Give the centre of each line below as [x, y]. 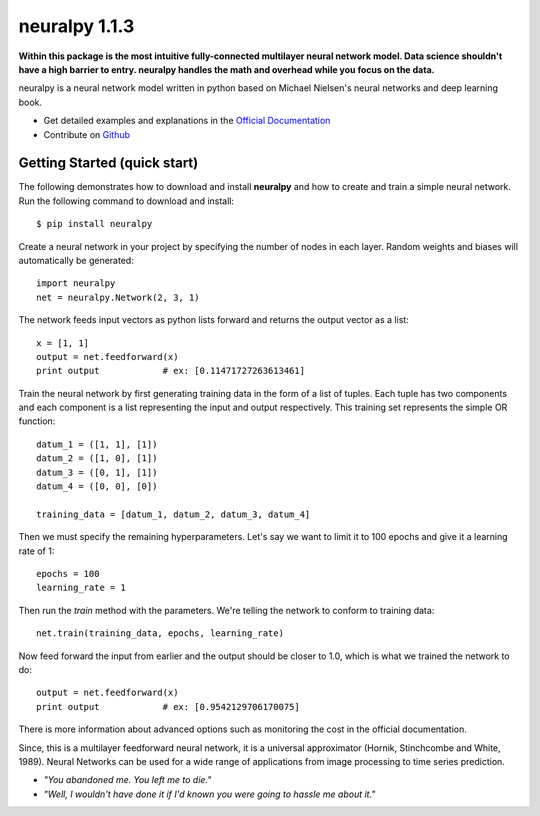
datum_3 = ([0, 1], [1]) [97, 472]
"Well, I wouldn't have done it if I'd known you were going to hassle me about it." [209, 794]
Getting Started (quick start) [108, 163]
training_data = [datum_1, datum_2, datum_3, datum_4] [173, 514]
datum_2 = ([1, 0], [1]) [97, 458]
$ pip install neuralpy [94, 224]
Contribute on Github [86, 134]
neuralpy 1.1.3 [76, 26]
